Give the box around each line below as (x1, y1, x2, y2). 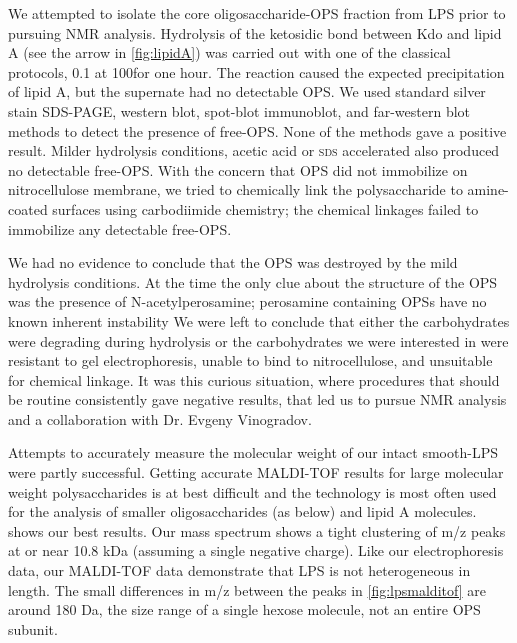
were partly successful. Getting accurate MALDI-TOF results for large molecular (8, 462, 504, 483)
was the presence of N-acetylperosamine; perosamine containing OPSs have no (8, 291, 487, 312)
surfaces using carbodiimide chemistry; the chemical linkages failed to (52, 198, 479, 219)
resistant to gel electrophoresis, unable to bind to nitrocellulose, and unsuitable (8, 350, 493, 371)
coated (8, 198, 48, 219)
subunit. (8, 618, 58, 639)
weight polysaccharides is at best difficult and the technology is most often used (8, 481, 497, 502)
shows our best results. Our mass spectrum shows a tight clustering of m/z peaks (8, 520, 506, 541)
